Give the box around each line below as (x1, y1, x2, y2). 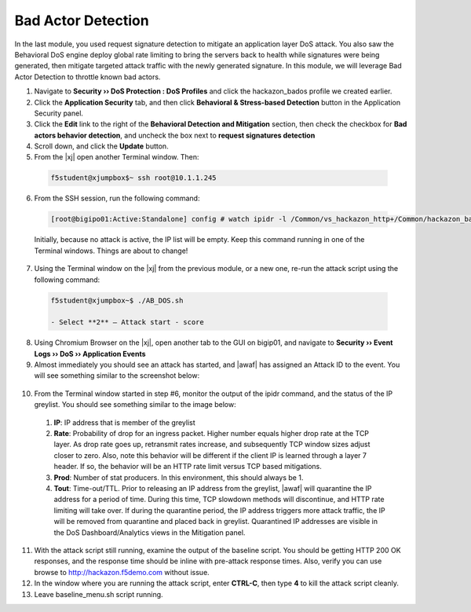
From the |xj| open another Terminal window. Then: (34, 152, 199, 162)
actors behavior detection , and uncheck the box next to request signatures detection (34, 130, 316, 140)
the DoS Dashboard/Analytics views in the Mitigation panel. (53, 527, 246, 537)
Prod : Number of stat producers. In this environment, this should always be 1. (53, 472, 304, 482)
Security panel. (34, 108, 84, 118)
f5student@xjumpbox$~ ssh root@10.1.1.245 (50, 174, 217, 182)
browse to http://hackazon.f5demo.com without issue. (34, 567, 210, 577)
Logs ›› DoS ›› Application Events (34, 349, 146, 358)
